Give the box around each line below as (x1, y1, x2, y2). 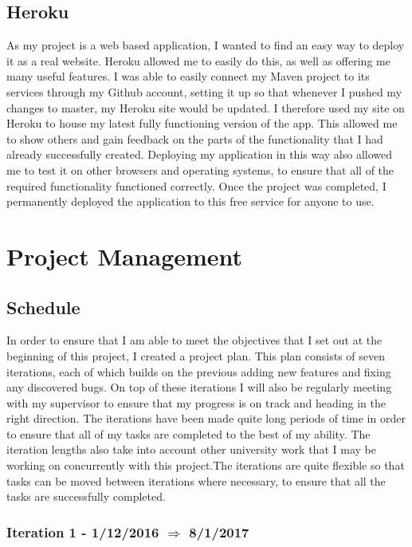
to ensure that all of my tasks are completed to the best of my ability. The (6, 425, 371, 442)
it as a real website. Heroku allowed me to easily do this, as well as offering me (6, 52, 390, 69)
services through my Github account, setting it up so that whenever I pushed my (6, 83, 402, 100)
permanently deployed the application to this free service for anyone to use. (6, 193, 375, 210)
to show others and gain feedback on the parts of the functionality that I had (6, 130, 383, 147)
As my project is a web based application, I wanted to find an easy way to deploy (6, 37, 405, 53)
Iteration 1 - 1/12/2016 (6, 521, 159, 541)
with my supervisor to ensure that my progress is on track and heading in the (6, 394, 386, 411)
